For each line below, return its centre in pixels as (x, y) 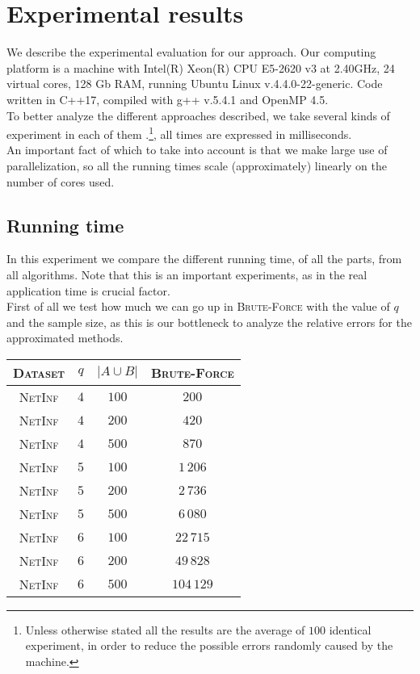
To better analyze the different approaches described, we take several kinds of (198, 115)
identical (350, 629)
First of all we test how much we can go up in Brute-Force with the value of (198, 306)
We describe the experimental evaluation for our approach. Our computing (191, 52)
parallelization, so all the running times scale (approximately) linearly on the (197, 165)
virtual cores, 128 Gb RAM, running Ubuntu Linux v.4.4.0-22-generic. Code (195, 84)
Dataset (39, 372)
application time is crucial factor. (88, 290)
